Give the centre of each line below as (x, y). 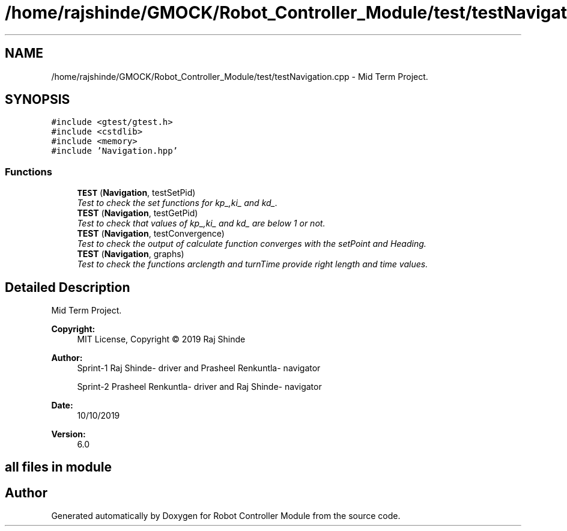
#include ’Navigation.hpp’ (115, 151)
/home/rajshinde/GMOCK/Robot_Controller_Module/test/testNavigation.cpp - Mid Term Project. (240, 76)
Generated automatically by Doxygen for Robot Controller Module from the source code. (226, 516)
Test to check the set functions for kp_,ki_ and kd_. (177, 203)
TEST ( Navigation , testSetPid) (136, 193)
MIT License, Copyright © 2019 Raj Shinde (161, 339)
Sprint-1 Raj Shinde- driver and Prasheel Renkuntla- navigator (199, 368)
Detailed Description (68, 287)
